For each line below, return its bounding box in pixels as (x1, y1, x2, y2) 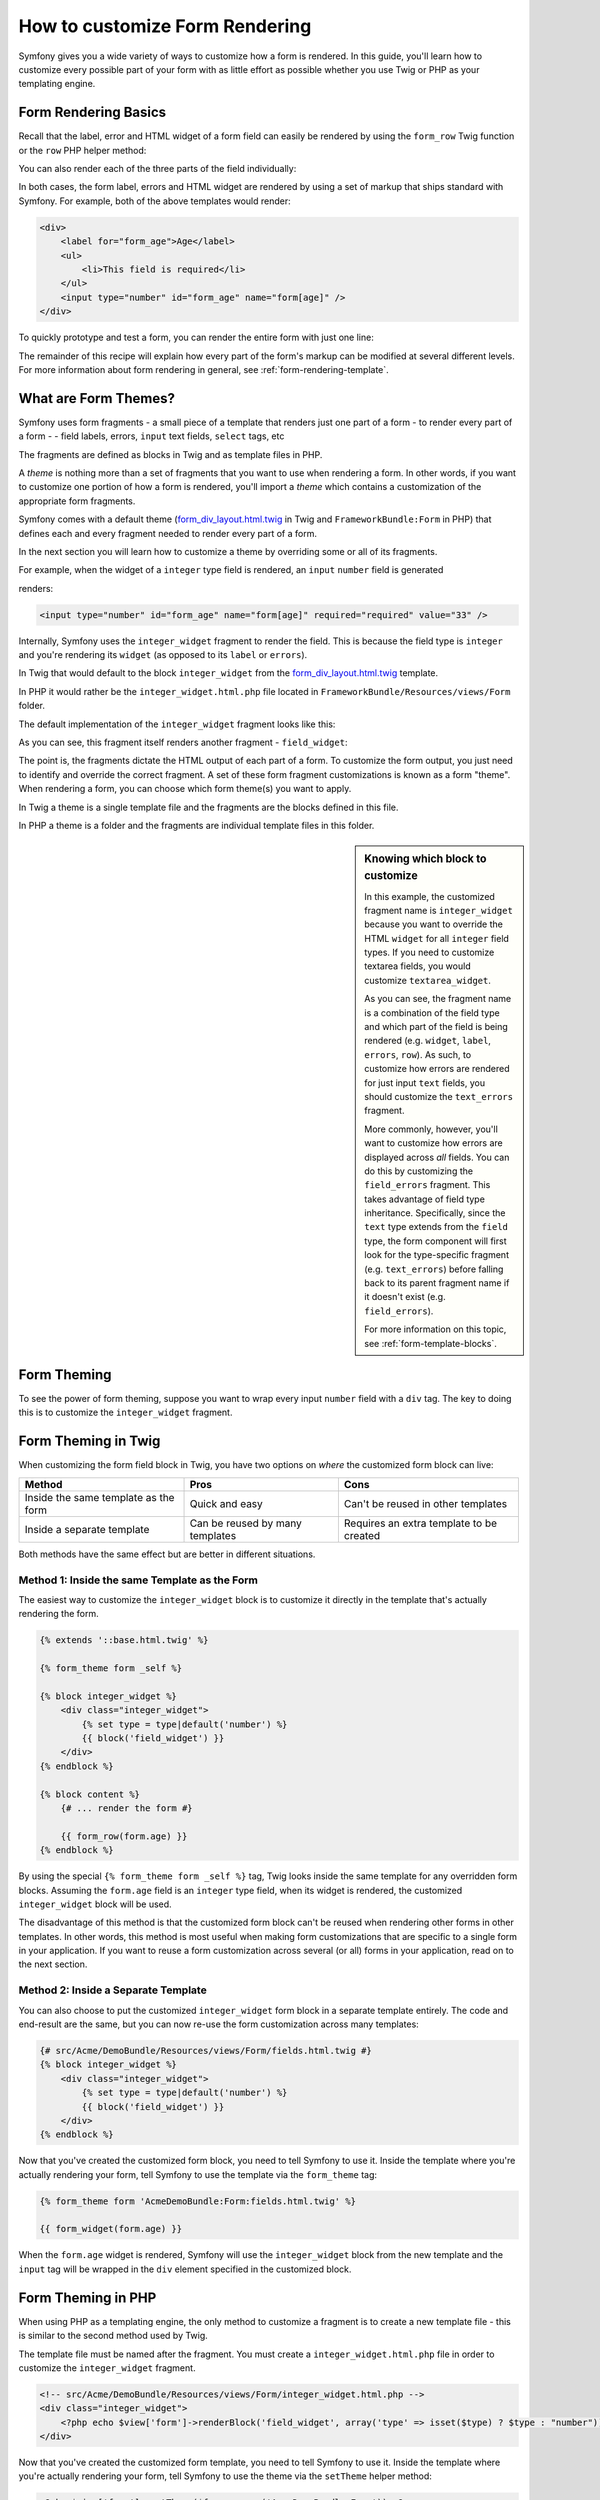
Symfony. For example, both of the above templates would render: (18, 195, 291, 207)
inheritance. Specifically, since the (364, 1207, 506, 1219)
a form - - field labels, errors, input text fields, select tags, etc (18, 430, 285, 442)
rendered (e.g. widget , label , (364, 1035, 492, 1047)
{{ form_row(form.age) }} (60, 1830, 188, 1842)
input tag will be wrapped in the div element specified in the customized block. (18, 2263, 352, 2275)
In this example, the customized (364, 890, 495, 902)
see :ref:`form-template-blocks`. (364, 1337, 497, 1349)
